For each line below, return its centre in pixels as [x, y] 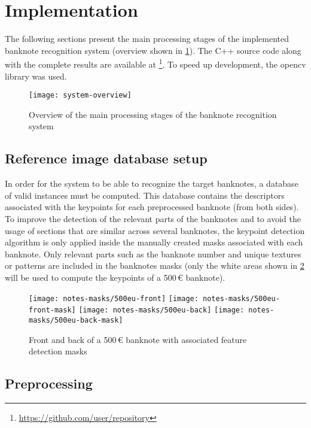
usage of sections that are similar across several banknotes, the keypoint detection [155, 230]
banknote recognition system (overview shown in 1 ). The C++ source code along [153, 50]
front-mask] [52, 310]
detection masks [58, 351]
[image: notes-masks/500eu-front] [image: [114, 298]
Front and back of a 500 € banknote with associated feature [138, 339]
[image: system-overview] [80, 95]
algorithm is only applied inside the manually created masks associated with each [154, 242]
